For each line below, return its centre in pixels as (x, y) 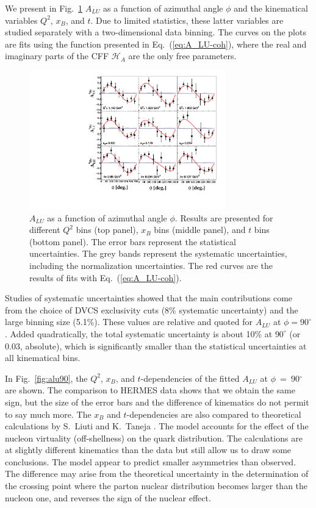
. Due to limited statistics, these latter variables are (187, 20)
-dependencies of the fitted (190, 378)
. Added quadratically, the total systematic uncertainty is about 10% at (139, 333)
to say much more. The (48, 414)
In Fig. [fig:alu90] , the (46, 378)
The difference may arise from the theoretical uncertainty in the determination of (157, 474)
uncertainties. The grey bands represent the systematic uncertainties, (158, 253)
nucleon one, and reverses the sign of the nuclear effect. (108, 497)
